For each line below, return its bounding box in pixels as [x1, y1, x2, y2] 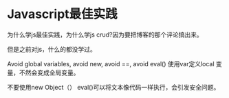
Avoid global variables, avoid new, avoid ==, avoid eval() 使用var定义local [7, 59, 215, 68]
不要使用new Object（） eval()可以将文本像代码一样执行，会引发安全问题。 [7, 83, 220, 91]
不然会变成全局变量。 [19, 68, 80, 77]
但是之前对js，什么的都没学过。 [7, 45, 96, 53]
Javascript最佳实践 [7, 6, 118, 22]
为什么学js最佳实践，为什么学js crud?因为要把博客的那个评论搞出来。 [7, 30, 203, 39]
